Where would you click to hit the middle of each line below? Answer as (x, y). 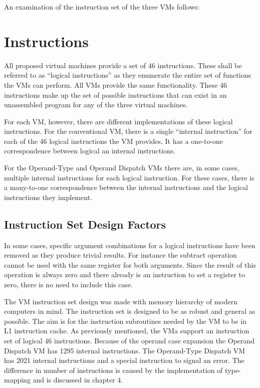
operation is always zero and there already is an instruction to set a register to (124, 274)
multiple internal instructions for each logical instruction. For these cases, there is (129, 177)
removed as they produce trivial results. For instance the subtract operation (120, 255)
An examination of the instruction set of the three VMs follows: (102, 7)
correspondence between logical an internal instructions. (90, 151)
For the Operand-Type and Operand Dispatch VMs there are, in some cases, (122, 168)
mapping (17, 380)
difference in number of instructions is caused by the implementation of (113, 370)
